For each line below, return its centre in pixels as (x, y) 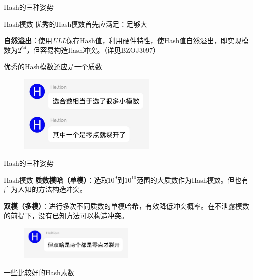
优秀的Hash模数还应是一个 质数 (53, 67)
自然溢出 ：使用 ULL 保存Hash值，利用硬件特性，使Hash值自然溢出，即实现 (123, 40)
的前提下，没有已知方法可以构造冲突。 (66, 215)
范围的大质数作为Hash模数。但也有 (192, 179)
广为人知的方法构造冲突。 (45, 189)
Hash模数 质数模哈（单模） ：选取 (56, 179)
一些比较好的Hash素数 (39, 272)
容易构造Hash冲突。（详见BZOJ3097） (100, 50)
